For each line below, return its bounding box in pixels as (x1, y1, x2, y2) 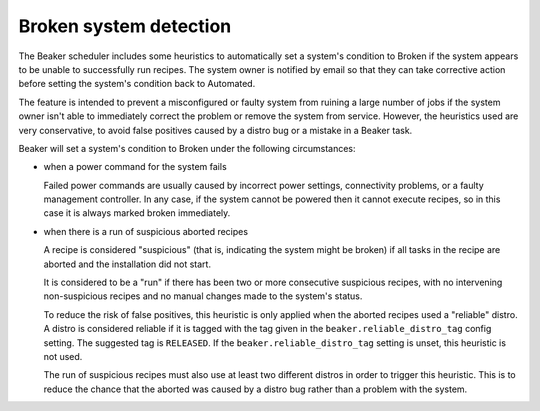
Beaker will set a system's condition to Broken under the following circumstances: (18, 142, 356, 154)
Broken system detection (18, 15, 232, 37)
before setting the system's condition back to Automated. (18, 78, 256, 90)
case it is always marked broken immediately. (43, 207, 231, 219)
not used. (43, 350, 83, 362)
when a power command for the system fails (43, 161, 227, 173)
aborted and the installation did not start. (43, 258, 212, 270)
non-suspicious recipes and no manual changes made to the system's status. (43, 290, 363, 302)
